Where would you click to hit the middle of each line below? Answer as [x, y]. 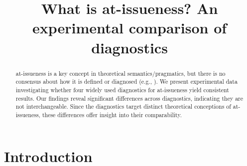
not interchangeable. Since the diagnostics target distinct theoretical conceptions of [123, 106]
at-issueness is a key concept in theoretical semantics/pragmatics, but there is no [121, 73]
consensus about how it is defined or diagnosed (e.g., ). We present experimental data [126, 82]
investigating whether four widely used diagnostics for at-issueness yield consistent [122, 89]
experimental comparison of [129, 28]
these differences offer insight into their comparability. [112, 114]
